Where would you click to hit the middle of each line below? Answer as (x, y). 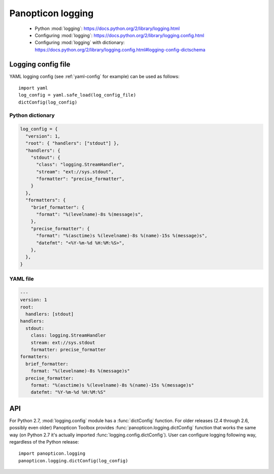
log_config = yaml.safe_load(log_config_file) (77, 95)
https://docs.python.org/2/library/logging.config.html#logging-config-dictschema (120, 50)
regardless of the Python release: (44, 442)
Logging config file (40, 64)
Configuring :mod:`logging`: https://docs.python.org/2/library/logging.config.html (119, 35)
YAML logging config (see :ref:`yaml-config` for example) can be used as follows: (94, 76)
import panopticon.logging (52, 454)
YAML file (22, 279)
